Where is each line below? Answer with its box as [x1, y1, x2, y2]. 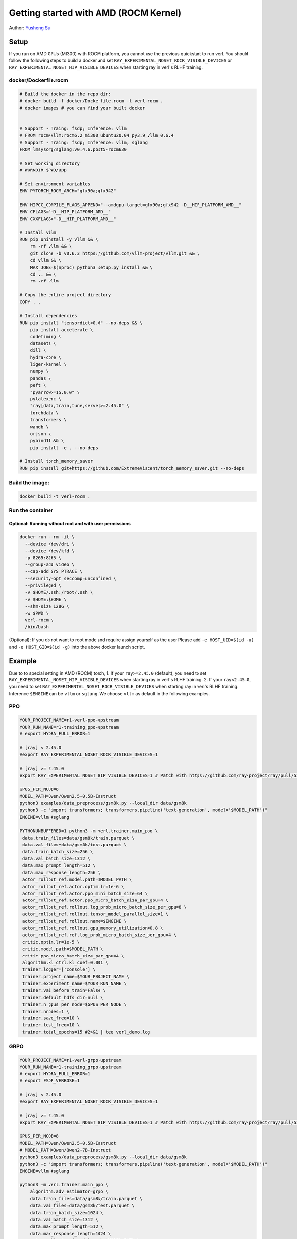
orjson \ [30, 431, 51, 436]
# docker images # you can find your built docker [19, 105, 146, 111]
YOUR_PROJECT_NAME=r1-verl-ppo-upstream [19, 717, 119, 723]
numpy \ [30, 368, 49, 374]
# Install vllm [19, 229, 56, 235]
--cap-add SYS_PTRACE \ [25, 569, 83, 574]
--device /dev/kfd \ [25, 548, 75, 554]
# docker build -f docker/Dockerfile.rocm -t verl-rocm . [19, 98, 163, 104]
